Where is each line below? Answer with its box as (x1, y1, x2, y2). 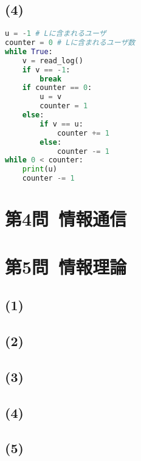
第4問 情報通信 (5, 206, 127, 231)
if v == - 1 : (22, 65, 70, 74)
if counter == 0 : (22, 83, 92, 92)
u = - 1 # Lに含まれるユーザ (5, 29, 106, 38)
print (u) (22, 165, 57, 174)
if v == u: (40, 119, 83, 128)
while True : (5, 47, 53, 56)
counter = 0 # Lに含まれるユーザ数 (5, 38, 136, 47)
